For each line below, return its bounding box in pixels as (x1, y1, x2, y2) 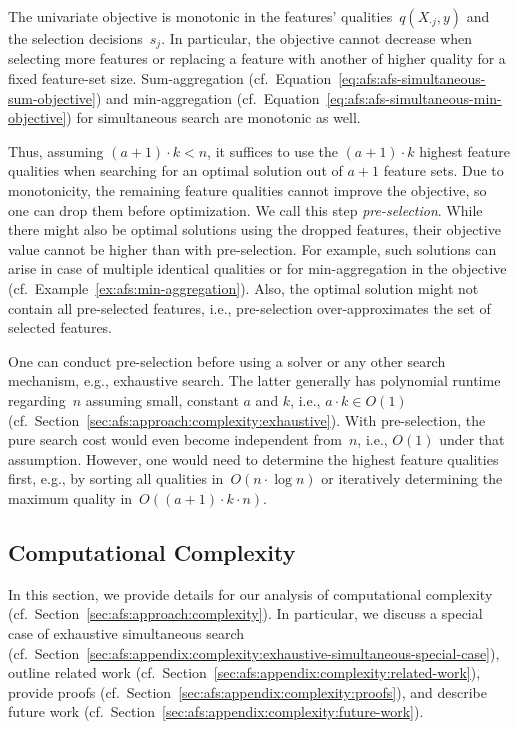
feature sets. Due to (383, 160, 504, 181)
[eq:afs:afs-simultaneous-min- (326, 87, 502, 108)
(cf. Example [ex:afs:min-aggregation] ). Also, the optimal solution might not (8, 277, 479, 298)
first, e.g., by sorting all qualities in (8, 468, 224, 489)
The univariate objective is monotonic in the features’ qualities (8, 6, 393, 26)
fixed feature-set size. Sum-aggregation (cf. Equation (8, 68, 332, 89)
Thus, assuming (8, 140, 104, 161)
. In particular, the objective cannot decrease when (161, 28, 473, 48)
